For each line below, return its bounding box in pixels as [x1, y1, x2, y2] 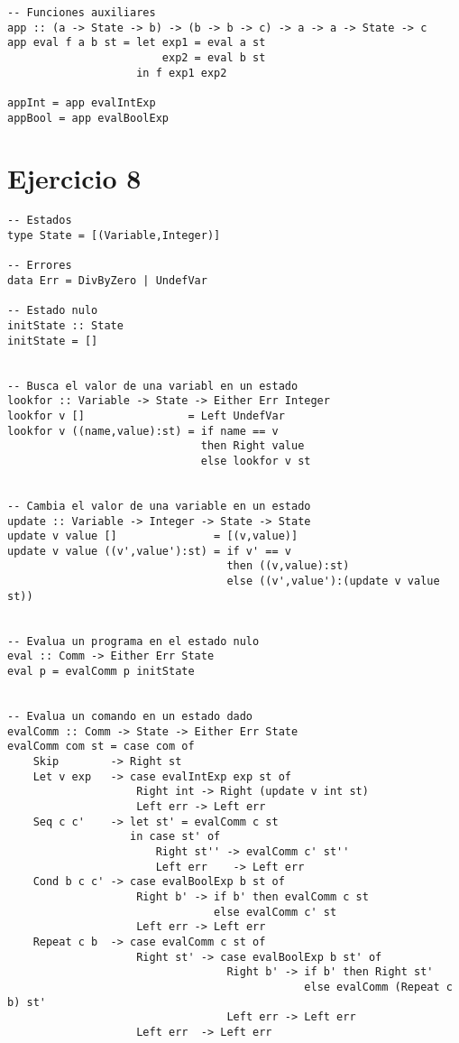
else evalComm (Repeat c [304, 980, 453, 993]
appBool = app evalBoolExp [7, 111, 169, 125]
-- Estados [7, 214, 72, 227]
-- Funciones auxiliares [7, 6, 156, 19]
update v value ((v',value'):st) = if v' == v [7, 544, 291, 558]
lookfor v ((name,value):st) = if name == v [7, 424, 279, 438]
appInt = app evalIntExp [7, 96, 156, 109]
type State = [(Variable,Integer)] [7, 229, 221, 243]
